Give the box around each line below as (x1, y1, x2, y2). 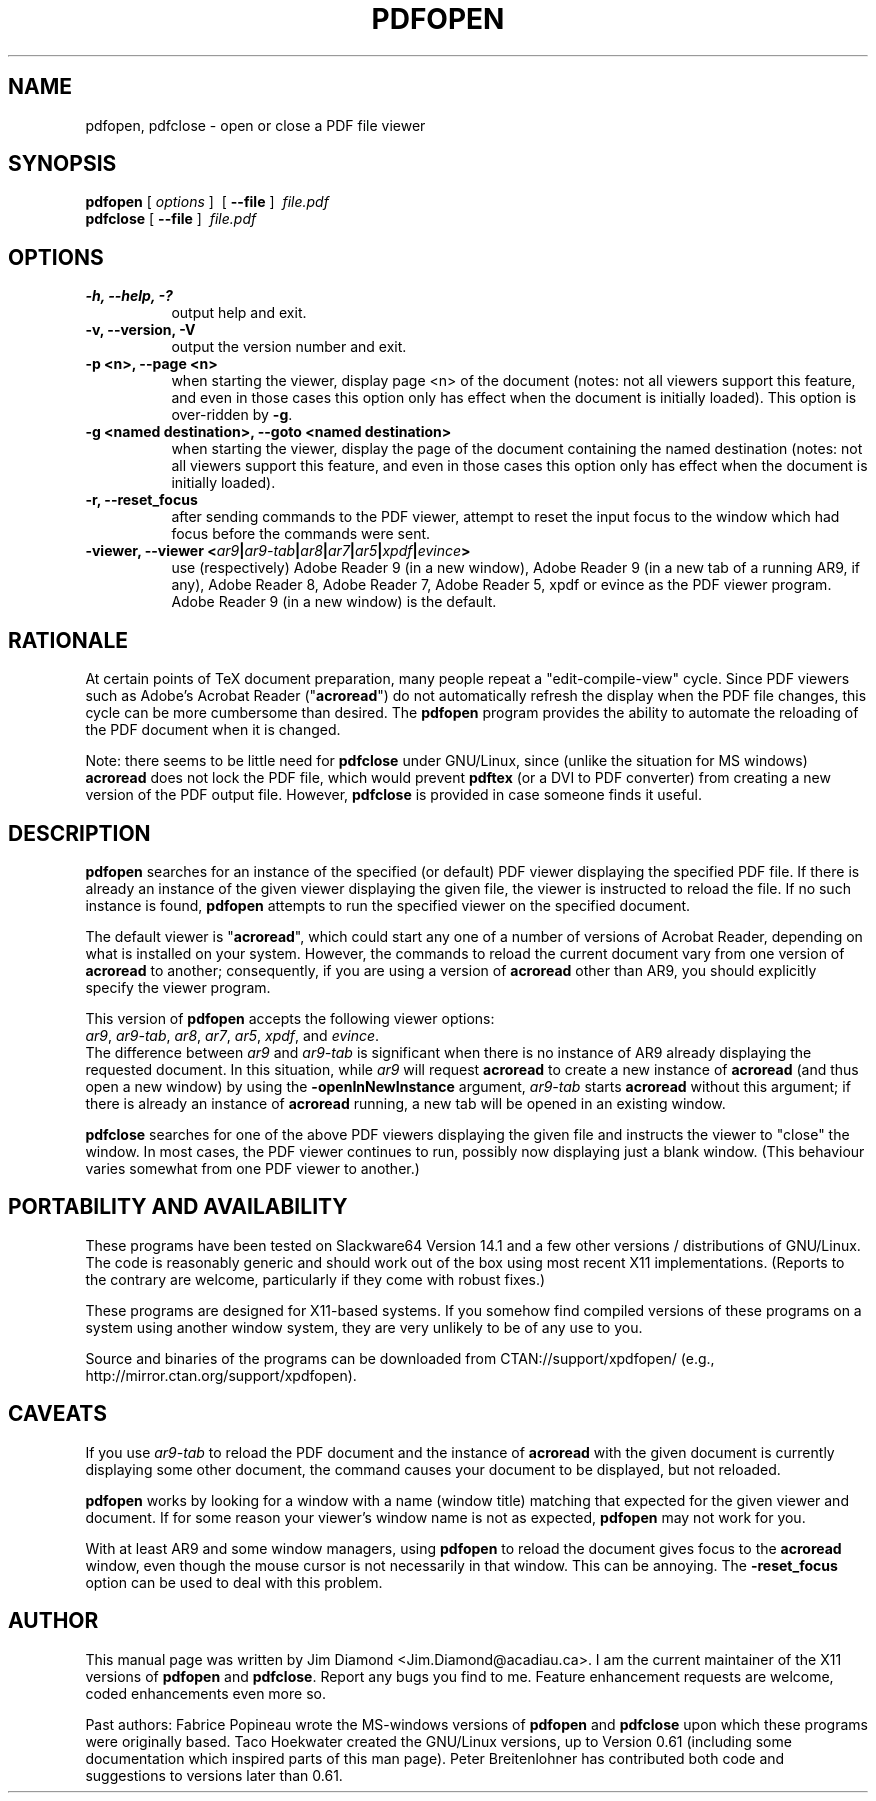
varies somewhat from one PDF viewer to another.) (85, 1159, 420, 1177)
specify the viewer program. (85, 978, 271, 996)
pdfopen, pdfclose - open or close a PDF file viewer (85, 116, 426, 134)
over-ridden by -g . (171, 406, 293, 424)
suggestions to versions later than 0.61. (85, 1766, 343, 1784)
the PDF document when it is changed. (85, 721, 341, 739)
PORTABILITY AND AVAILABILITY (8, 1194, 348, 1220)
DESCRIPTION (8, 820, 151, 846)
